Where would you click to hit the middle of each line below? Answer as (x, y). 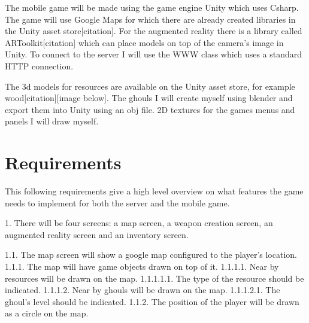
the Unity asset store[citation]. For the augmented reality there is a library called (154, 31)
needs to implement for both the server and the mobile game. (117, 202)
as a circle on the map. (47, 313)
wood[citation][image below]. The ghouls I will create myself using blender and (149, 98)
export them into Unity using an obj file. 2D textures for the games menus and (150, 109)
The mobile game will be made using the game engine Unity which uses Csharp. (152, 7)
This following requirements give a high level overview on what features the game (154, 191)
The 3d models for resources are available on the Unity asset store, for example (150, 86)
